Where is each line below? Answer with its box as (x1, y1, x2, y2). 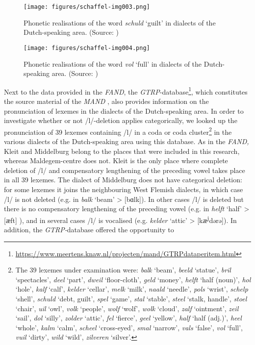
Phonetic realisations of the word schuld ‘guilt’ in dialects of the (24, 17, 216, 27)
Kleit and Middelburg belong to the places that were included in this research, (4, 146, 240, 156)
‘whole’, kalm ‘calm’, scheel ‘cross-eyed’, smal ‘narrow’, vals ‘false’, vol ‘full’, (15, 322, 243, 332)
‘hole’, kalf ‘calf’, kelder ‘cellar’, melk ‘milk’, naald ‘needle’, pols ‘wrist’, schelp (15, 284, 248, 294)
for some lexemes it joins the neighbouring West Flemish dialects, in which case (4, 184, 243, 194)
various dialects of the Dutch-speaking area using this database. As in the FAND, (4, 136, 249, 146)
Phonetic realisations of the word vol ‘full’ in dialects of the (24, 58, 202, 69)
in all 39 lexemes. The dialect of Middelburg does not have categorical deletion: (4, 174, 242, 185)
